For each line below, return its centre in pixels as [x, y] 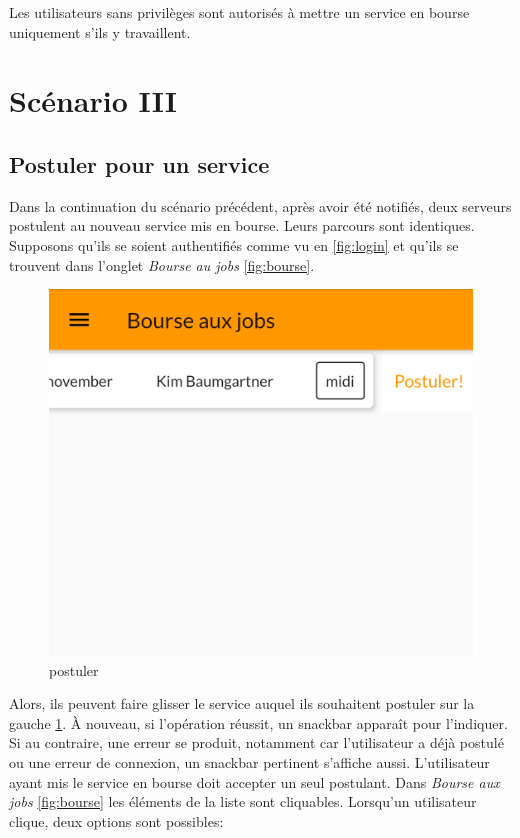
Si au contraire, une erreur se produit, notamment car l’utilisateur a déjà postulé [256, 742]
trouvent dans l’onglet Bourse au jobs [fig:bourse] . [162, 264]
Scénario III [93, 100]
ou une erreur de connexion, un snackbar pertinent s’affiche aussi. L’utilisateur [249, 761]
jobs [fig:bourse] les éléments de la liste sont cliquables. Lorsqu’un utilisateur [243, 801]
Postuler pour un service [139, 163]
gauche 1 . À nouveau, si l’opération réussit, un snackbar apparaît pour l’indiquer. [258, 722]
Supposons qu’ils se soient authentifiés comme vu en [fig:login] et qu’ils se [234, 244]
